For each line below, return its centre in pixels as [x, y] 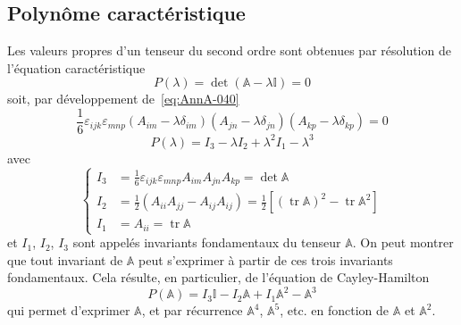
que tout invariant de [65, 259]
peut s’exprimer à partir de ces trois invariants [266, 259]
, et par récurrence [192, 310]
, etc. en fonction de [335, 310]
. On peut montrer [403, 242]
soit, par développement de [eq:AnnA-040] [123, 99]
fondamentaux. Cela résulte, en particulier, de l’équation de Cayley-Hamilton [218, 277]
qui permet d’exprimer [69, 310]
